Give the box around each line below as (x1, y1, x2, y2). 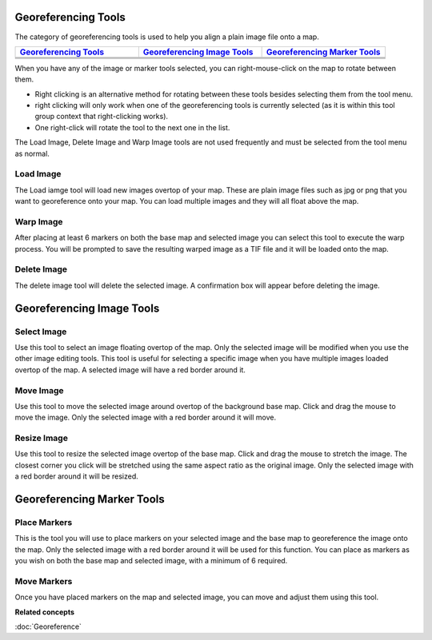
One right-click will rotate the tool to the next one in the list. (34, 122, 230, 132)
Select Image (14, 326, 67, 337)
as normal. (14, 149, 50, 158)
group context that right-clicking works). (34, 112, 168, 121)
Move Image (14, 384, 64, 396)
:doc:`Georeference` (14, 622, 82, 631)
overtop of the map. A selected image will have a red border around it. (14, 364, 246, 375)
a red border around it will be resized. (14, 471, 139, 481)
